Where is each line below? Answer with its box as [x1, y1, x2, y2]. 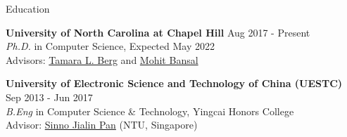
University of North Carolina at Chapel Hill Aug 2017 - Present [6, 25, 310, 39]
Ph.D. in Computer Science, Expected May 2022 [6, 39, 215, 53]
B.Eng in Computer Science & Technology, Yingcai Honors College [6, 103, 294, 118]
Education [6, 1, 50, 15]
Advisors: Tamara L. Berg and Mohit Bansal [6, 52, 198, 67]
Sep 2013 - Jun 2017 [6, 89, 93, 104]
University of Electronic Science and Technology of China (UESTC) [6, 76, 343, 91]
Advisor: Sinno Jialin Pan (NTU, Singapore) [6, 117, 198, 132]
